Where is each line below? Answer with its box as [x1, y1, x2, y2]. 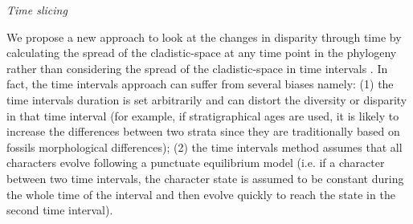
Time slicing [6, 2, 67, 18]
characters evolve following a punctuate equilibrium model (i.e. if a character [6, 154, 385, 171]
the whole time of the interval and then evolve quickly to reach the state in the [6, 185, 395, 202]
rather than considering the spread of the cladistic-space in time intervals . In [6, 59, 388, 76]
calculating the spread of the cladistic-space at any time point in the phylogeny [6, 44, 397, 61]
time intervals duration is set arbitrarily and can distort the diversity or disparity [6, 91, 407, 108]
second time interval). [6, 202, 113, 218]
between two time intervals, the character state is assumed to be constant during [6, 169, 404, 186]
